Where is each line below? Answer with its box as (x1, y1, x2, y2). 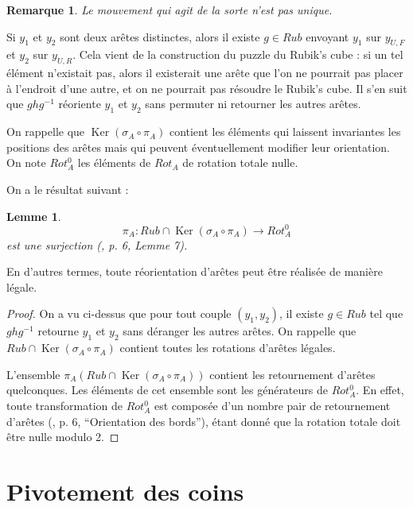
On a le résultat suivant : (6, 180, 129, 197)
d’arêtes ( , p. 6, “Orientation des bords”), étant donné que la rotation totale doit (6, 412, 401, 429)
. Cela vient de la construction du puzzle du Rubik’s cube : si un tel (72, 46, 403, 63)
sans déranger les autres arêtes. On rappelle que (123, 323, 357, 339)
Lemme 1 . (6, 207, 61, 224)
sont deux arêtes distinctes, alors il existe (60, 28, 260, 45)
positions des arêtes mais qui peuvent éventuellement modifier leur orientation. (6, 138, 390, 155)
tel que (369, 305, 403, 322)
